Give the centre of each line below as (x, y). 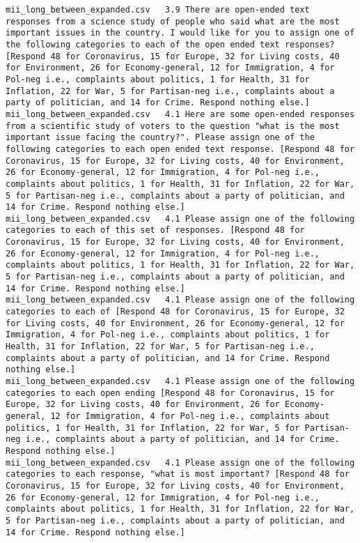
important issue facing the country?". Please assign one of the (160, 138)
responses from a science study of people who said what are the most (173, 21)
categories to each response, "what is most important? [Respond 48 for (178, 474)
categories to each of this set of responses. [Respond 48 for (155, 230)
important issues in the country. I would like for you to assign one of (180, 33)
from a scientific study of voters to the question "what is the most (173, 126)
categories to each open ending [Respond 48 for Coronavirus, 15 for (170, 393)
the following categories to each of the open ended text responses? (170, 44)
